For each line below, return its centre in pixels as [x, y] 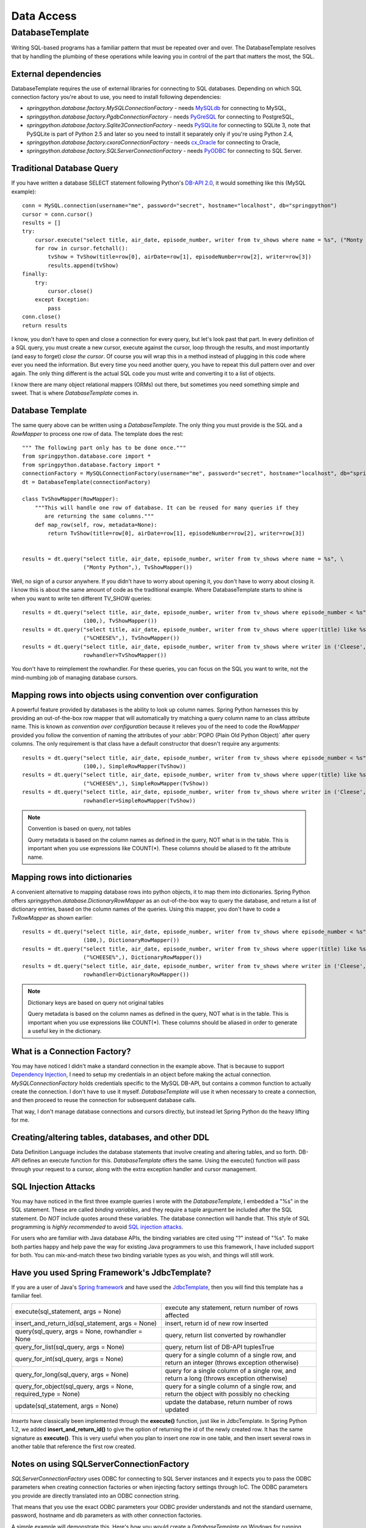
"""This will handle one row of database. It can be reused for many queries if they [167, 508]
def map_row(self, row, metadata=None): [96, 525]
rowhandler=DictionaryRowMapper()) [136, 974]
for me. [20, 1120]
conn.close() [41, 317]
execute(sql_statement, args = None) [68, 1311]
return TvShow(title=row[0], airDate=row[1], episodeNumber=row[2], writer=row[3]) [176, 533]
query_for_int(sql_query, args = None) [69, 1359]
